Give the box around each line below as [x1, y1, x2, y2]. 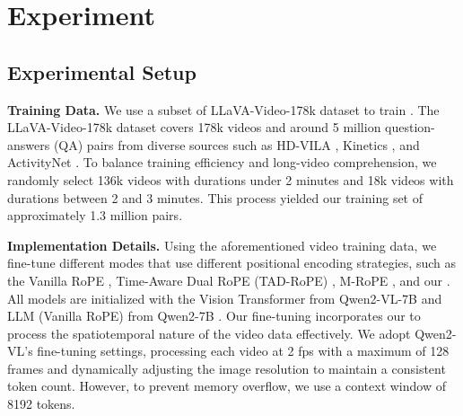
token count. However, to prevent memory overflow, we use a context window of [7, 376, 446, 395]
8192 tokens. [7, 394, 75, 413]
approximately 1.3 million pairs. [7, 206, 183, 225]
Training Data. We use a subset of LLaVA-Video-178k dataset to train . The [7, 100, 440, 119]
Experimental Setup [7, 58, 197, 85]
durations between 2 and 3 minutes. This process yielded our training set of [7, 188, 424, 207]
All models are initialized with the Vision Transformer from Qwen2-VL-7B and [7, 288, 442, 307]
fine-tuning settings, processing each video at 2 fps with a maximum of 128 [37, 341, 450, 360]
